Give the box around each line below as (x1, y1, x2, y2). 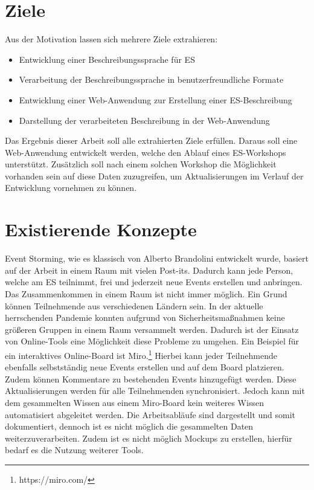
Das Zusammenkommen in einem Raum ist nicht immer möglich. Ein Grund (5, 287, 287, 300)
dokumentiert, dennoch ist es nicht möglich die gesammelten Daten (5, 420, 254, 433)
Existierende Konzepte (5, 217, 197, 242)
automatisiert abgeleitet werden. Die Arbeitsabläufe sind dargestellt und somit (5, 408, 296, 421)
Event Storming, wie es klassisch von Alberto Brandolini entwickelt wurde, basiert (5, 252, 309, 265)
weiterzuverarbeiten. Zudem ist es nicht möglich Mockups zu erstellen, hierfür (5, 431, 292, 444)
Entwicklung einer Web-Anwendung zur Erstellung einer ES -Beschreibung (19, 93, 292, 106)
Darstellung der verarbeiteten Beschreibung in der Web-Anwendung (19, 114, 270, 126)
